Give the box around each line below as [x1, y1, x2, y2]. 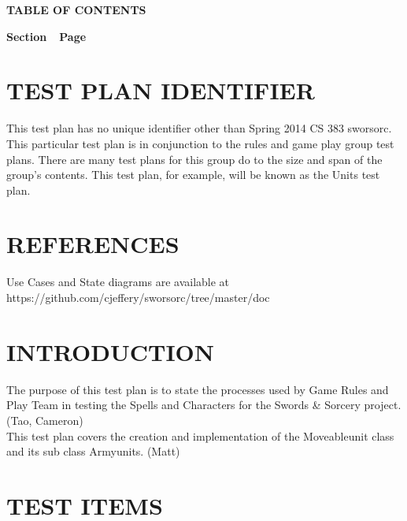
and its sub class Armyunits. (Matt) [6, 443, 180, 460]
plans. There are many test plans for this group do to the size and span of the [6, 151, 383, 167]
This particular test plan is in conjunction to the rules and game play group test [6, 135, 394, 151]
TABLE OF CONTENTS [6, 2, 146, 17]
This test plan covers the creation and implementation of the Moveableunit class [6, 427, 394, 444]
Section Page [6, 28, 87, 44]
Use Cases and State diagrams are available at [6, 274, 230, 290]
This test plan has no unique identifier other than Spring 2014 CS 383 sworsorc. [6, 120, 392, 136]
